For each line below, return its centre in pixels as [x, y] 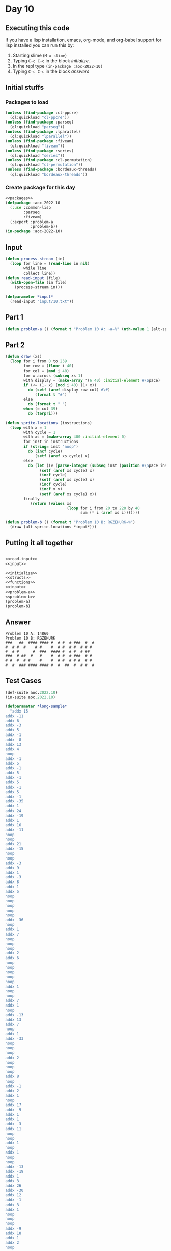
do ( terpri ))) [43, 413]
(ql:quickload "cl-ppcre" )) [40, 117]
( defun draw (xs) [24, 357]
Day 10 [20, 9]
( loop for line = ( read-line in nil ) [50, 263]
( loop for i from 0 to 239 [38, 361]
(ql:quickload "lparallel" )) [41, 137]
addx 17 [13, 1105]
